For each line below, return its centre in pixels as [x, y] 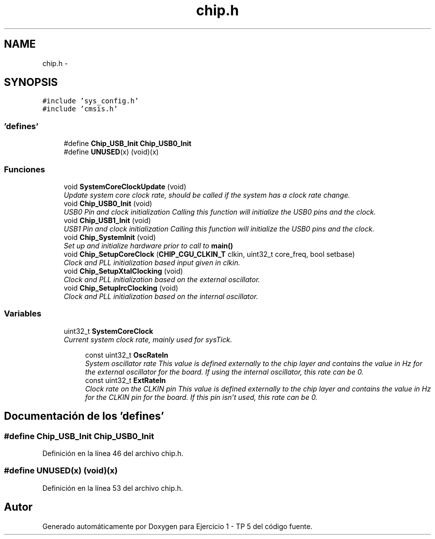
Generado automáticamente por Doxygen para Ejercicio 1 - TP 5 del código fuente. [178, 526]
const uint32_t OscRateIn [127, 355]
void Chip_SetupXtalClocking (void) [123, 271]
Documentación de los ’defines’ [84, 416]
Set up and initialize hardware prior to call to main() [148, 245]
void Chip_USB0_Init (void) [108, 203]
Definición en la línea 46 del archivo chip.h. [113, 453]
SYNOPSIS [31, 82]
